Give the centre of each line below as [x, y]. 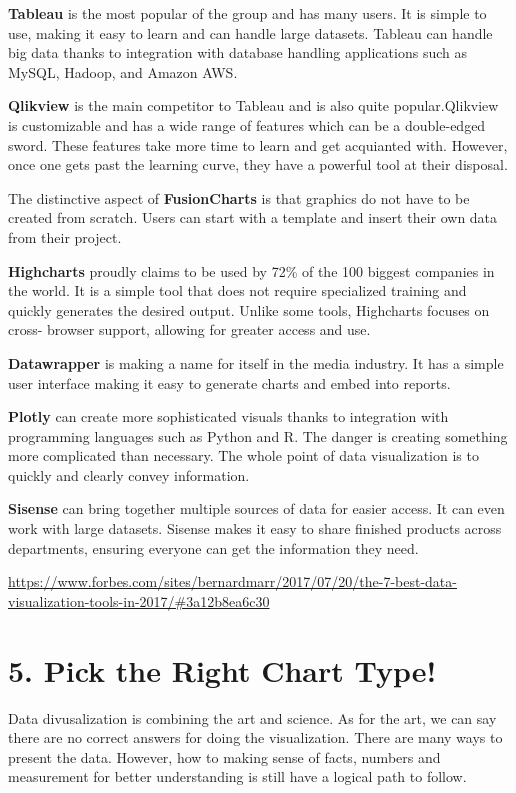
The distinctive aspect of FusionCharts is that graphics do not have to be [239, 197]
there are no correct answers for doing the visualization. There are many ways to [255, 737]
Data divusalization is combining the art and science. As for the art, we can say [252, 717]
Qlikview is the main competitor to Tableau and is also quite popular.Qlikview [253, 105]
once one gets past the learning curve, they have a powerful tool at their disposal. [258, 164]
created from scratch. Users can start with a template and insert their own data [253, 217]
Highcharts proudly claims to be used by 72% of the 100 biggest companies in [251, 270]
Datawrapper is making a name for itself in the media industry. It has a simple [256, 362]
